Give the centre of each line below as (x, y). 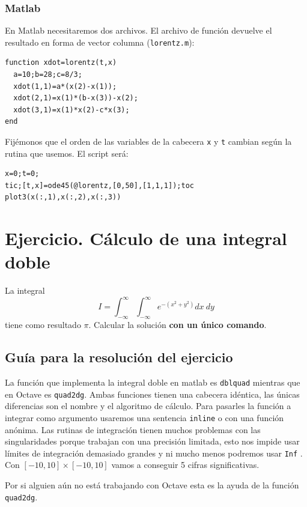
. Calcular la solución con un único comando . (178, 325)
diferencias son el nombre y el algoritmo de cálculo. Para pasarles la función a (148, 406)
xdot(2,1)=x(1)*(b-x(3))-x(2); (76, 98)
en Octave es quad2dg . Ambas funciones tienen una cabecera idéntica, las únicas (152, 394)
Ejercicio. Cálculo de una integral (146, 238)
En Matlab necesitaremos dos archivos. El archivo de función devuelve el (138, 30)
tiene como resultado (43, 325)
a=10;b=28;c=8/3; (48, 75)
